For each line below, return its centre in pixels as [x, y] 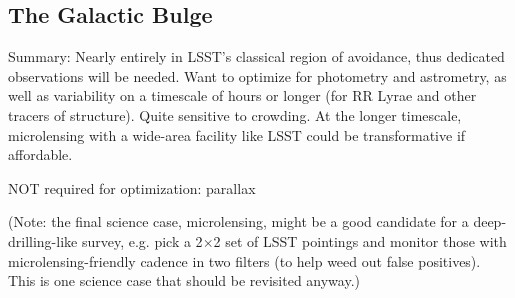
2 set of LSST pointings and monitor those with [360, 240]
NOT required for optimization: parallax [132, 187]
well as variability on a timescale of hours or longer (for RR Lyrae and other [242, 95]
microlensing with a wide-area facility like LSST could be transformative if [237, 134]
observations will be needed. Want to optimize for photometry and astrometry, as [257, 75]
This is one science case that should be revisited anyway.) [184, 280]
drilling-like [43, 240]
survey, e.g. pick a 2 [142, 240]
